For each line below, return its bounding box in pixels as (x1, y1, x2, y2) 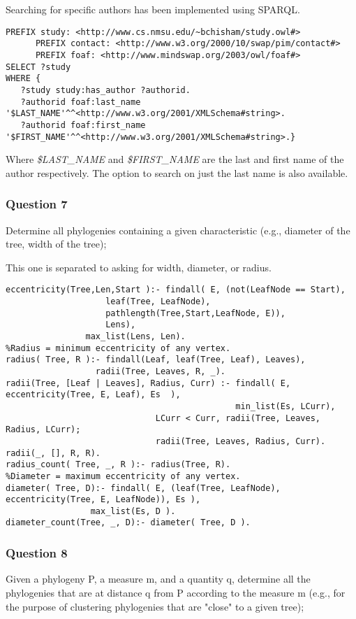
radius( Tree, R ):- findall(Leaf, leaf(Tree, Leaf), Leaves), (6, 355, 306, 365)
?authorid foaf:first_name (20, 120, 146, 130)
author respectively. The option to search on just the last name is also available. (6, 165, 348, 180)
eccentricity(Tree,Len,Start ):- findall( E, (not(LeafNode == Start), (6, 285, 346, 295)
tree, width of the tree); (6, 236, 107, 251)
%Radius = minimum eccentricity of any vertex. (6, 343, 231, 353)
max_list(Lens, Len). (85, 331, 186, 341)
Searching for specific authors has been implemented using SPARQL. (6, 2, 300, 16)
